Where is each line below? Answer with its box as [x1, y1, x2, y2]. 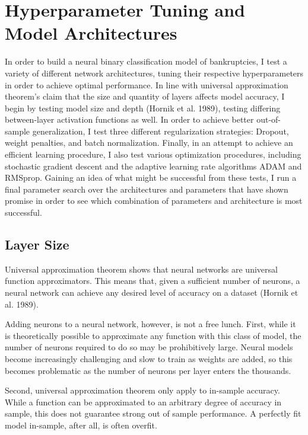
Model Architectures [5, 21, 177, 45]
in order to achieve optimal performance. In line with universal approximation [5, 78, 288, 91]
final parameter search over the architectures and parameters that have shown [5, 183, 288, 195]
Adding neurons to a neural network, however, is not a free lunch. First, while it [5, 318, 296, 330]
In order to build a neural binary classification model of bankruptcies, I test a [5, 55, 287, 68]
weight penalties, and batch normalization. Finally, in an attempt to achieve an [5, 136, 293, 149]
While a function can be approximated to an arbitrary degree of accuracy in [5, 395, 282, 408]
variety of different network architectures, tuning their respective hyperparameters [5, 66, 304, 79]
